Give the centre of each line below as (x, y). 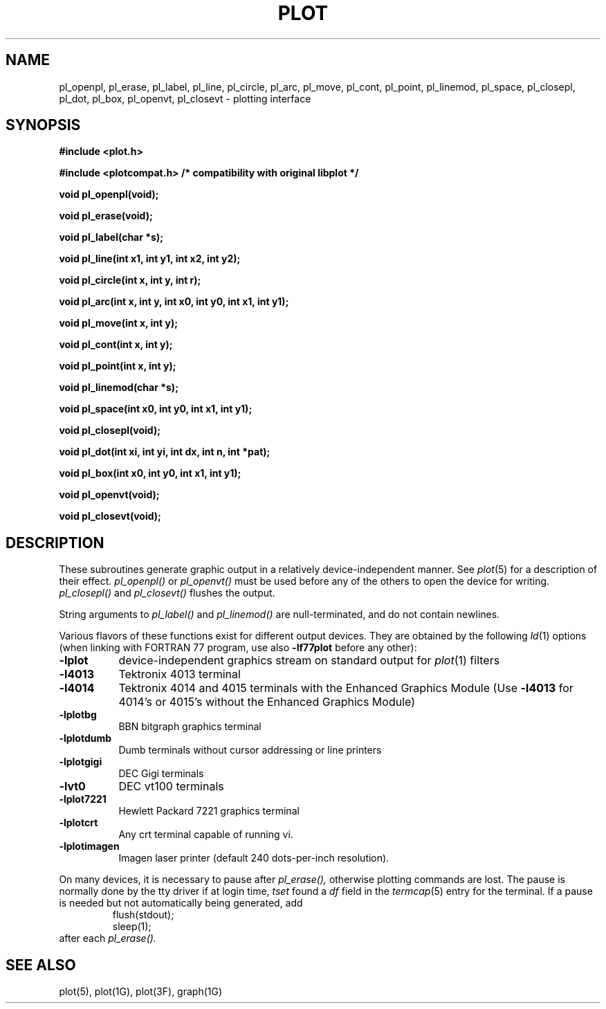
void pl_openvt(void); (109, 495)
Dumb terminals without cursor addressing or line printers (250, 750)
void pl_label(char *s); (111, 237)
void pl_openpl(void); (109, 194)
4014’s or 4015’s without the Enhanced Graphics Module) (267, 702)
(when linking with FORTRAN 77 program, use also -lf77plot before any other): (238, 648)
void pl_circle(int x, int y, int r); (130, 280)
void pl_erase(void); (106, 216)
